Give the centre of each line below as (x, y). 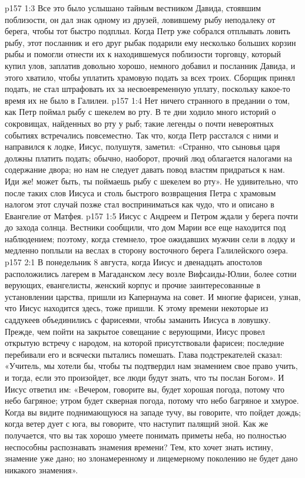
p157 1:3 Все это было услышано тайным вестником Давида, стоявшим (133, 8)
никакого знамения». (42, 469)
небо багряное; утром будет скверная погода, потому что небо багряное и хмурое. (152, 400)
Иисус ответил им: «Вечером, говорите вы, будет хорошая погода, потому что (145, 389)
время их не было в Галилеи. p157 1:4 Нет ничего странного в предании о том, (147, 100)
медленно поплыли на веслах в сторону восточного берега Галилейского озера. (147, 250)
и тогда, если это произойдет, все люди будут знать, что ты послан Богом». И (145, 377)
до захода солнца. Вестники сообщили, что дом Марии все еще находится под (145, 227)
